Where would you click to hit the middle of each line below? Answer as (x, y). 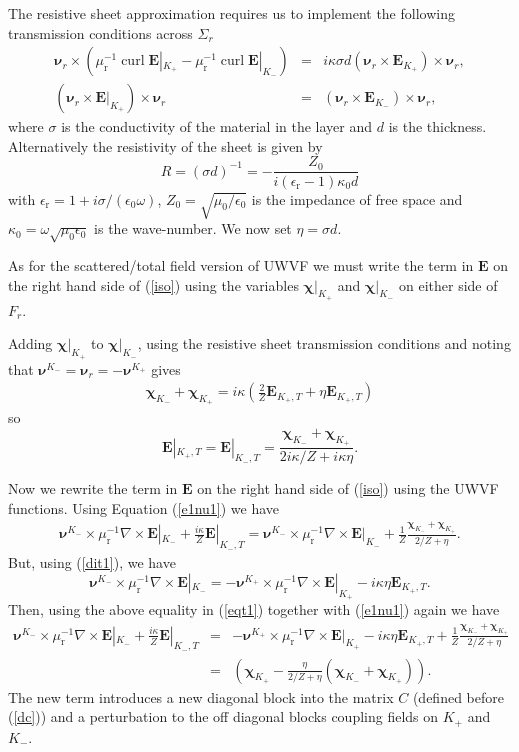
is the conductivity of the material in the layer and (217, 126)
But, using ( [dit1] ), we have (92, 562)
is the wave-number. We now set (193, 228)
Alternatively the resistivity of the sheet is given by (165, 145)
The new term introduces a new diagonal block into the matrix (201, 696)
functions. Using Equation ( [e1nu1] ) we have (144, 507)
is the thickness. (437, 126)
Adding (30, 343)
